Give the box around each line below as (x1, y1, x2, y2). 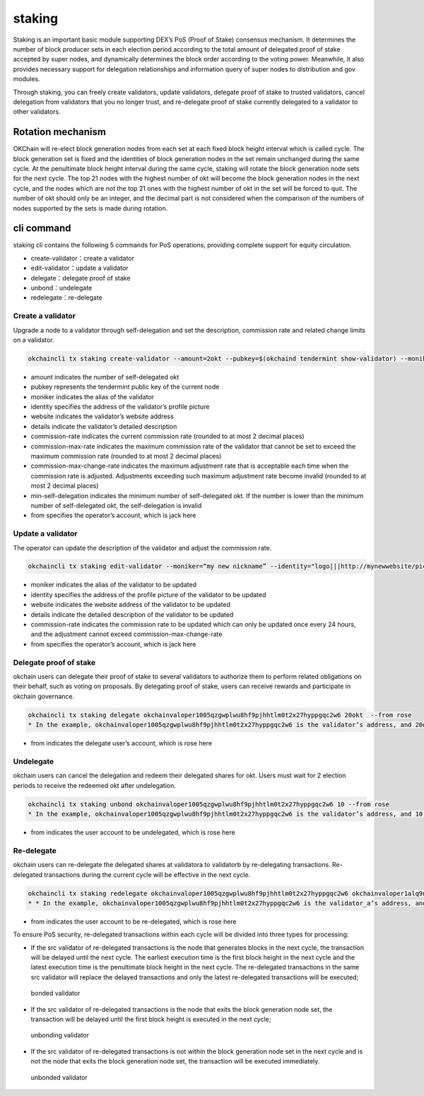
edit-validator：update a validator (30, 264, 129, 272)
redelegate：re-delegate (30, 293, 102, 302)
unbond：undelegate (30, 283, 93, 292)
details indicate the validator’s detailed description (30, 422, 177, 430)
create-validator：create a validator (30, 254, 134, 262)
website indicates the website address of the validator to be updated (30, 601, 231, 609)
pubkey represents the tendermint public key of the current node (30, 382, 220, 391)
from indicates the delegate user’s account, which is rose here (30, 739, 212, 748)
